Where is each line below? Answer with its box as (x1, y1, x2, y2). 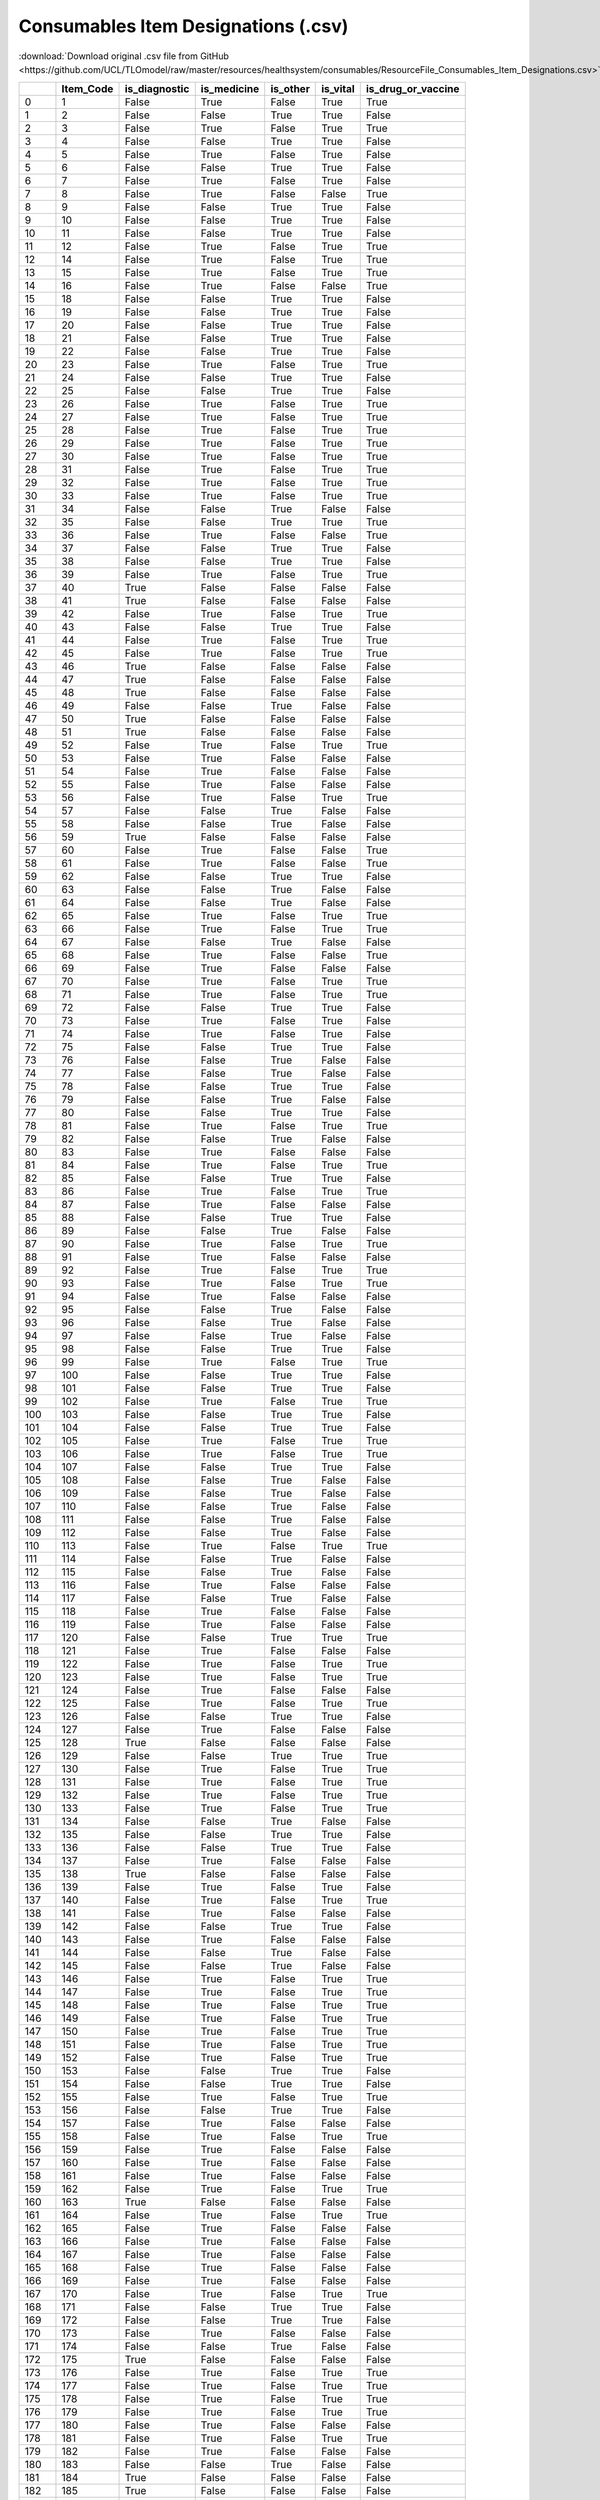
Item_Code (61, 82, 114, 96)
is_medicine (200, 82, 260, 96)
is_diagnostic (124, 82, 190, 96)
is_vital (321, 82, 355, 96)
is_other (270, 82, 310, 96)
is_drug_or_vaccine (365, 82, 460, 96)
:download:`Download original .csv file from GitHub (18, 50, 230, 62)
